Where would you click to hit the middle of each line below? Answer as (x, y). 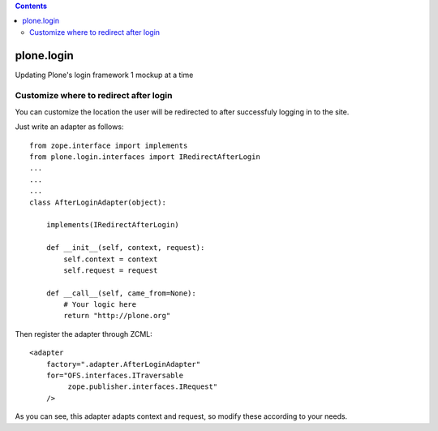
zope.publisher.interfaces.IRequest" (143, 387)
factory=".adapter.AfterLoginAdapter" (123, 364)
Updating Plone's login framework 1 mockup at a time (104, 75)
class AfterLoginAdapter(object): (98, 202)
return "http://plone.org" (117, 316)
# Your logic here (100, 305)
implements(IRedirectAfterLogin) (113, 225)
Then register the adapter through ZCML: (84, 334)
